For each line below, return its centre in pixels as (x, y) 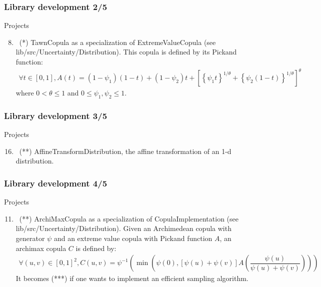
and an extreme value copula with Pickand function (133, 238)
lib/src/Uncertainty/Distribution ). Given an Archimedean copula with (123, 228)
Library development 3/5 (56, 115)
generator (30, 238)
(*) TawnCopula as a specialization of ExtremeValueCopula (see (117, 42)
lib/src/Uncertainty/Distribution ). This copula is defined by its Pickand (126, 52)
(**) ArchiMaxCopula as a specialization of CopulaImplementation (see (129, 218)
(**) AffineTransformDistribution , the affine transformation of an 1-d (125, 151)
